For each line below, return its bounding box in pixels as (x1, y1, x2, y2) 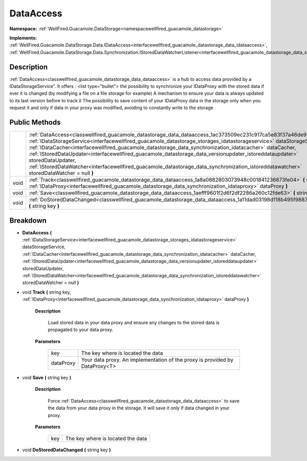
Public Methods (9, 118, 61, 126)
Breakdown (9, 216, 47, 225)
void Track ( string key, (22, 289, 71, 295)
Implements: (9, 35, 37, 41)
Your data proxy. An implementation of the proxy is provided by (81, 356, 234, 363)
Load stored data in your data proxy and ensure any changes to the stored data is (48, 319, 220, 325)
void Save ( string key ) (22, 375, 72, 381)
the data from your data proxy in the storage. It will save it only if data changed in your (48, 405, 230, 411)
